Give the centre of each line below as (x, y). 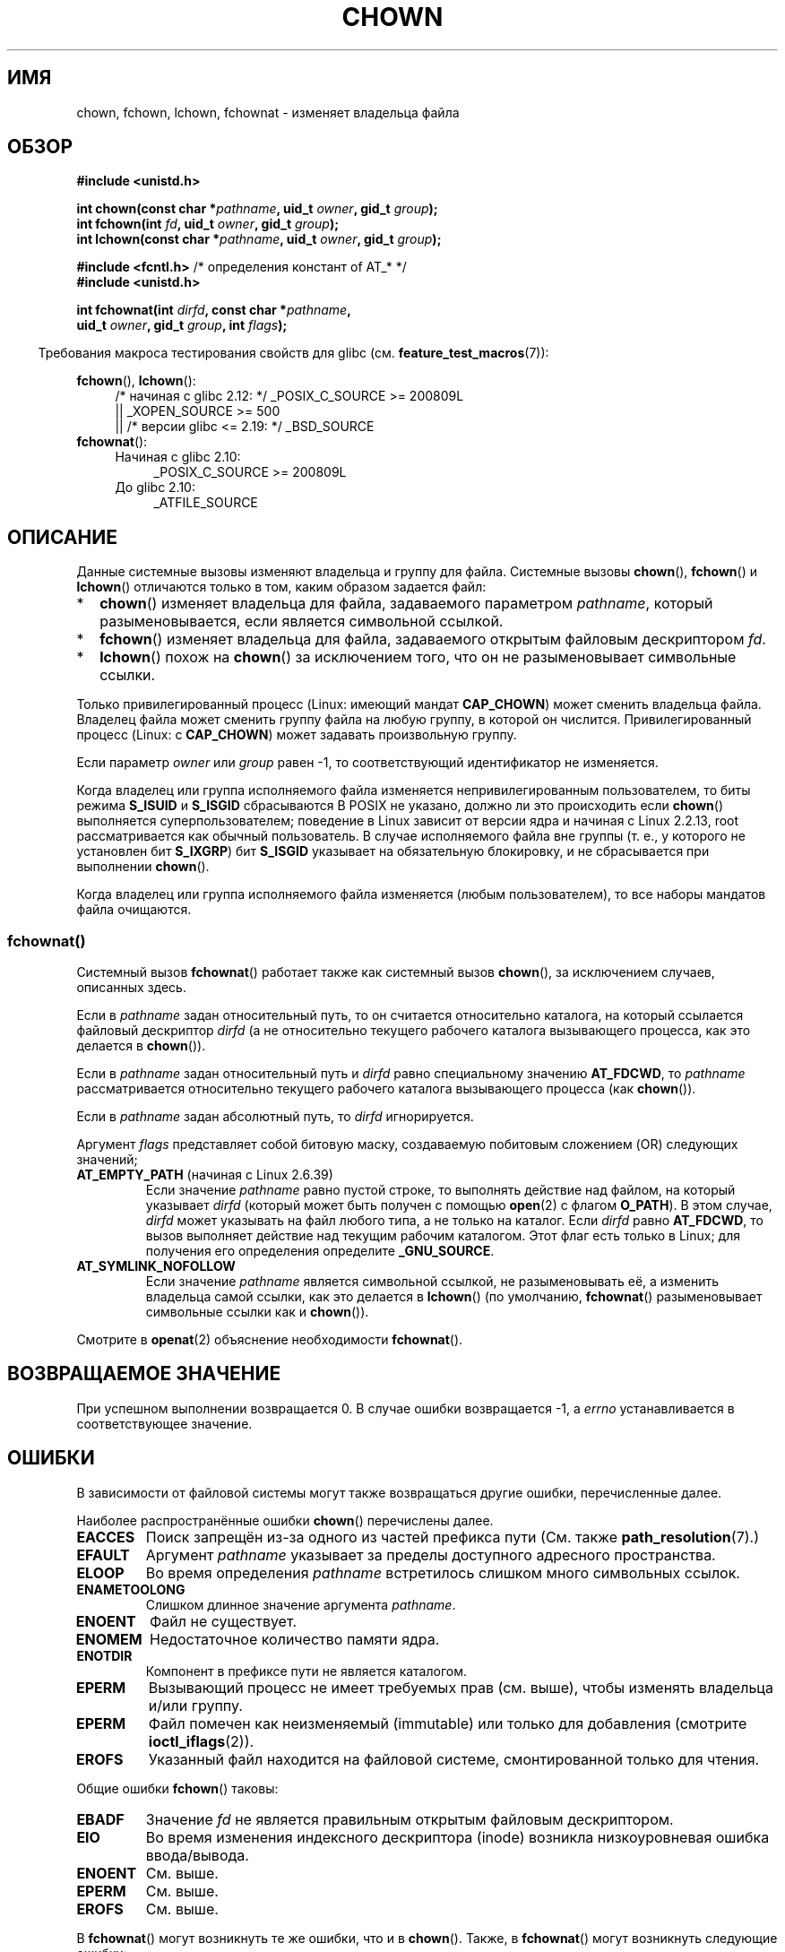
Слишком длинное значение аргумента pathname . (301, 1604)
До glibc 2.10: (155, 488)
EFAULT (103, 1555)
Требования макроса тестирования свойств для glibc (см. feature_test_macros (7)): (293, 353)
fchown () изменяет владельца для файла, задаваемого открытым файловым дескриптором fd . (433, 639)
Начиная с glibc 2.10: (178, 457)
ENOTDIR (104, 1655)
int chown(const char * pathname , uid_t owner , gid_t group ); (257, 209)
